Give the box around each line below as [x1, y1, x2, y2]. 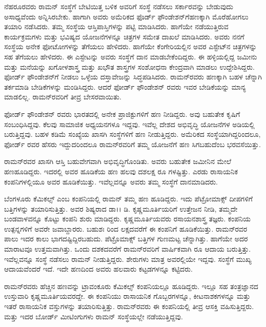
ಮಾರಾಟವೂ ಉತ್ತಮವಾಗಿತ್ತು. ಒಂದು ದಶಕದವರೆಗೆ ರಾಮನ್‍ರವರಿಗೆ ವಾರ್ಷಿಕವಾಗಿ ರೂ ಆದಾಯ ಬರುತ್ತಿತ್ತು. [4, 243, 251, 254]
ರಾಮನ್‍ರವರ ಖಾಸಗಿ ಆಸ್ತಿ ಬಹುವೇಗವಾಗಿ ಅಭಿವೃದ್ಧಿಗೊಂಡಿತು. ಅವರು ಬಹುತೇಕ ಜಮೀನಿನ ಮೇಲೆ [4, 156, 232, 167]
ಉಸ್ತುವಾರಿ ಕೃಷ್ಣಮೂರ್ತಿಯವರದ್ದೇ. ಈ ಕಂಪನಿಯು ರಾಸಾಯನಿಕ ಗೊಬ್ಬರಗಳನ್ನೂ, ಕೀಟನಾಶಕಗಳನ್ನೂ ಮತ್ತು [4, 291, 251, 301]
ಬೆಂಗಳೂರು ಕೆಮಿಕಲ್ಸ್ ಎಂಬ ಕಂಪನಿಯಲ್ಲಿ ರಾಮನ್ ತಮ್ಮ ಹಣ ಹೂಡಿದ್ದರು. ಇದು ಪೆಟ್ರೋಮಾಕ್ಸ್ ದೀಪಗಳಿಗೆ [4, 193, 253, 204]
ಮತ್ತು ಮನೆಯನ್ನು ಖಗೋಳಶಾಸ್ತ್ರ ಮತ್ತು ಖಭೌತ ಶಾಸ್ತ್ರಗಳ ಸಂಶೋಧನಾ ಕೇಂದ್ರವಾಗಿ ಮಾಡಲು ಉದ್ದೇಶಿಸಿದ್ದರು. [4, 61, 255, 72]
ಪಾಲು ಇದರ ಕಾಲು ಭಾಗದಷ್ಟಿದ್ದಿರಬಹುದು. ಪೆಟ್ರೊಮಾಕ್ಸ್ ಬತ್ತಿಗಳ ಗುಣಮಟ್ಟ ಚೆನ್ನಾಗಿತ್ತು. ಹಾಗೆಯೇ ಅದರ [4, 233, 248, 244]
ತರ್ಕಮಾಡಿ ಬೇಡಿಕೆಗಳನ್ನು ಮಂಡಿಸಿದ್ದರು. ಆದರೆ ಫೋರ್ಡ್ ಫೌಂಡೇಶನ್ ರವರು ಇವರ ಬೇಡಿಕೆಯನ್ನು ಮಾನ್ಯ [4, 81, 246, 92]
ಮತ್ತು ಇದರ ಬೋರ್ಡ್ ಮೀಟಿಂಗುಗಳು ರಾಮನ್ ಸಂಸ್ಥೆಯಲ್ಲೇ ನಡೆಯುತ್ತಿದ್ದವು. [4, 311, 183, 321]
